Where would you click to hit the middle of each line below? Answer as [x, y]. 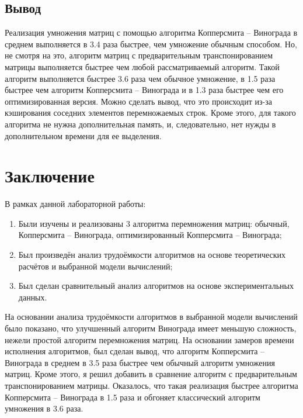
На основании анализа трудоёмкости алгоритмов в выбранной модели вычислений [151, 317]
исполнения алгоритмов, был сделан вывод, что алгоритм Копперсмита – [135, 351]
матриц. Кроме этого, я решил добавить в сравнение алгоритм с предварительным [151, 374]
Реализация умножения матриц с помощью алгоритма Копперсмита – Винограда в [151, 32]
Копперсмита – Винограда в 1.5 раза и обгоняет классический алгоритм [133, 397]
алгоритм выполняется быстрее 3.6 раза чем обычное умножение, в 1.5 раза [140, 78]
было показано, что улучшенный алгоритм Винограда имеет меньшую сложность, [151, 328]
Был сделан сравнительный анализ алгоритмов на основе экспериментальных [156, 286]
